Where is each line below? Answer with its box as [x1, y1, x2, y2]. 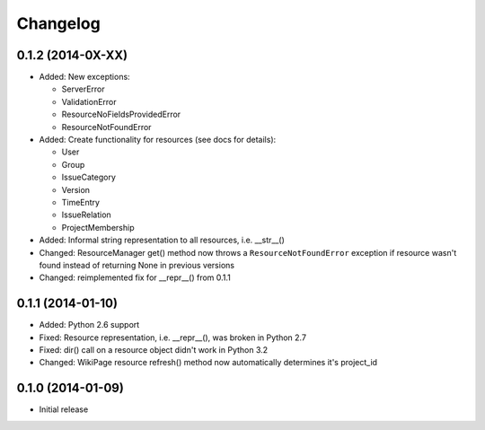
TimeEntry [61, 197, 101, 207]
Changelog [16, 13, 101, 33]
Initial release [39, 404, 89, 415]
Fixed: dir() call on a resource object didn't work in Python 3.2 [39, 345, 269, 355]
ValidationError [61, 96, 117, 107]
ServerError [61, 83, 105, 94]
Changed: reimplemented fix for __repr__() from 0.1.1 [39, 272, 231, 283]
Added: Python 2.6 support [39, 320, 140, 330]
